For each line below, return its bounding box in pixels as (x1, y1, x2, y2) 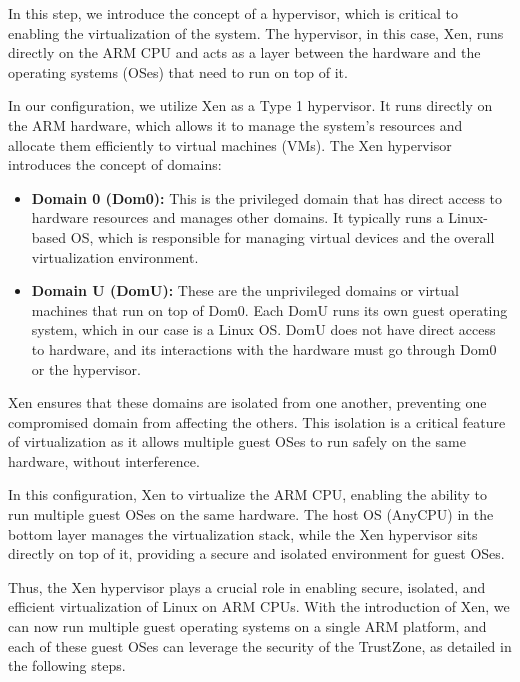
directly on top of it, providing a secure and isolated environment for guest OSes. (8, 543, 505, 564)
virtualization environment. (31, 246, 199, 267)
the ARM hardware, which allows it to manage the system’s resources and (8, 114, 463, 135)
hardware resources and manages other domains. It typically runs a (31, 207, 444, 228)
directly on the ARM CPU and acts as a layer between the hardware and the (8, 42, 481, 63)
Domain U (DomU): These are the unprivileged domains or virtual (31, 280, 459, 301)
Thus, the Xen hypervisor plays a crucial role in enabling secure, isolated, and (8, 576, 486, 597)
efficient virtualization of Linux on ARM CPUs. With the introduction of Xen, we (8, 596, 510, 617)
